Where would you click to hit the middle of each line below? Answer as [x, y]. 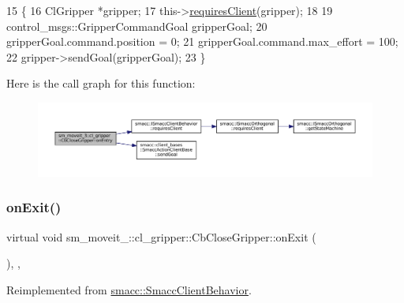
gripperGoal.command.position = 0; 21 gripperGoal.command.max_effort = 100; [202, 41]
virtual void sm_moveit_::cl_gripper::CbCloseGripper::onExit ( [161, 236]
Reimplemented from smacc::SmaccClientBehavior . [129, 289]
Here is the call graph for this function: [101, 83]
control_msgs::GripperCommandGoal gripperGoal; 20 [137, 26]
